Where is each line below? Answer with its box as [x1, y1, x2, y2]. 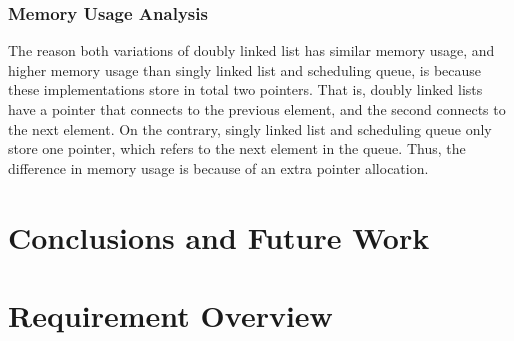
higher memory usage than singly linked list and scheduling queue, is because [8, 59, 482, 80]
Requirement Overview [8, 294, 333, 335]
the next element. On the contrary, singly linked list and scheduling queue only [8, 118, 492, 139]
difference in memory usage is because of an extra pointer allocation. [8, 157, 429, 178]
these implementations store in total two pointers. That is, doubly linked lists [8, 79, 483, 100]
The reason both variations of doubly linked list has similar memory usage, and [8, 40, 495, 61]
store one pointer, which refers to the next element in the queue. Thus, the [8, 138, 466, 159]
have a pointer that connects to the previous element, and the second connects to [8, 99, 506, 119]
